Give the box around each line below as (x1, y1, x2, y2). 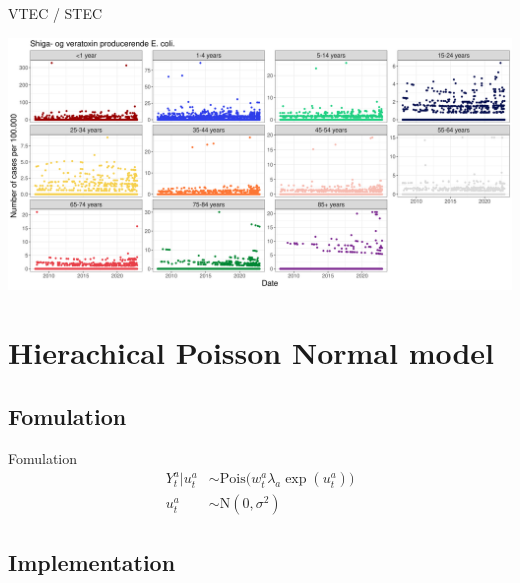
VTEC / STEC (8, 3, 103, 23)
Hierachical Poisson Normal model (8, 332, 495, 373)
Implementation (8, 546, 176, 577)
